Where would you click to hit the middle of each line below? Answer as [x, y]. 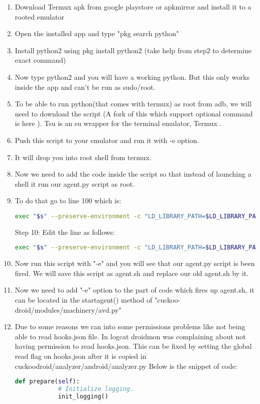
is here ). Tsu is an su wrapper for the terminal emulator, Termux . [118, 123]
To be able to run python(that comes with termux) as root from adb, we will [133, 104]
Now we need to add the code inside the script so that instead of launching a [133, 174]
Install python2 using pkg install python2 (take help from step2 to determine [133, 50]
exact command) [40, 60]
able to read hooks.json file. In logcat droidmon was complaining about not [130, 336]
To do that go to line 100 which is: [68, 200]
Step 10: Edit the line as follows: [65, 232]
